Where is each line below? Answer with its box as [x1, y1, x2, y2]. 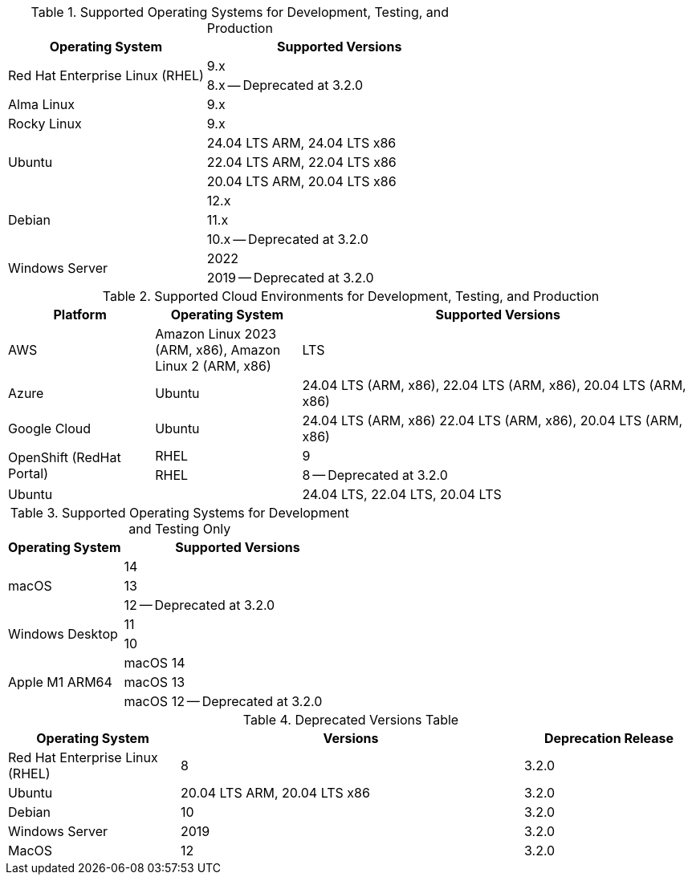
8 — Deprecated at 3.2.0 [302, 467, 448, 483]
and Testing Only [128, 521, 231, 537]
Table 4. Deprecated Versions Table [242, 712, 459, 728]
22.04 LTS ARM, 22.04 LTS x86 [206, 154, 397, 170]
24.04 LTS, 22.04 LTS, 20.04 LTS [302, 486, 502, 502]
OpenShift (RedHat [8, 449, 121, 465]
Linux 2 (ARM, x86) [155, 358, 271, 374]
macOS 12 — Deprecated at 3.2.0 [124, 693, 323, 709]
